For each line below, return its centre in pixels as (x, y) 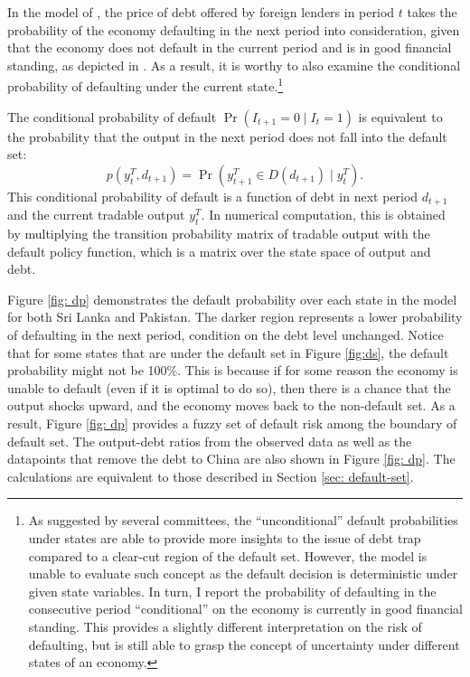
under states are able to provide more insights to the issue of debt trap (225, 537)
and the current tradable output (96, 215)
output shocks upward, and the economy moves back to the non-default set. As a (231, 405)
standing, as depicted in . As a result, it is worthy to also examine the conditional (234, 65)
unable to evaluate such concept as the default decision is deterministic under (243, 574)
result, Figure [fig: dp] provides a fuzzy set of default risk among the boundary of (232, 423)
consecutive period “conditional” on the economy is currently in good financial (245, 609)
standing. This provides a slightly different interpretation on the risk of (225, 626)
